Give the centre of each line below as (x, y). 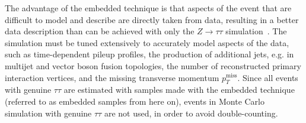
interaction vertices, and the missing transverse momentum (112, 77)
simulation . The (256, 31)
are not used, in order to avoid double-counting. (191, 113)
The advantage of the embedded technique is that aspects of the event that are (148, 8)
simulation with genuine (48, 113)
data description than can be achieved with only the (100, 31)
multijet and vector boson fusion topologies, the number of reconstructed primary (153, 65)
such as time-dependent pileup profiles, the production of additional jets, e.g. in (149, 54)
